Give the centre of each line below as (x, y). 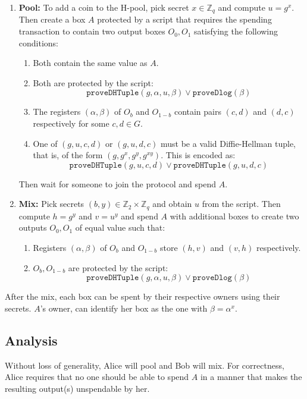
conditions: (39, 43)
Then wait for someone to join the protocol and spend (117, 183)
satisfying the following (236, 31)
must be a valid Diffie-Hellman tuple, (228, 143)
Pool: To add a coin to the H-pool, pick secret (104, 7)
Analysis (31, 340)
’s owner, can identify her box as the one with (124, 308)
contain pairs (198, 111)
